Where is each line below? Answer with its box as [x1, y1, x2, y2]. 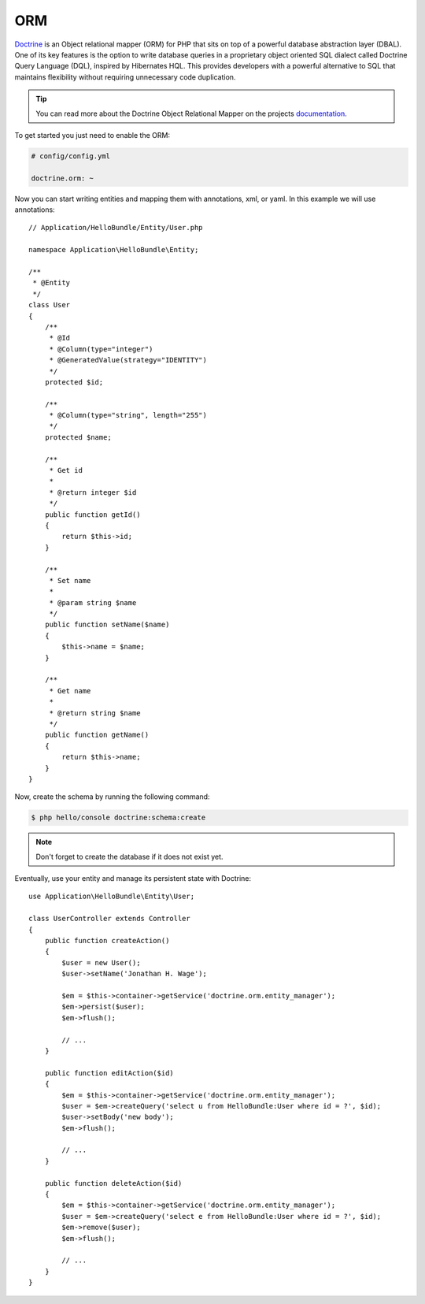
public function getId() [44, 510, 141, 519]
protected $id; [44, 377, 104, 386]
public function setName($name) [44, 620, 170, 630]
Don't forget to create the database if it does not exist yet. [35, 852, 224, 861]
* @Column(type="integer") [49, 344, 153, 354]
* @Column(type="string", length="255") [49, 411, 208, 420]
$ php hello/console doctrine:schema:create [31, 813, 206, 823]
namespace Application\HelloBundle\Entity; [28, 245, 199, 254]
